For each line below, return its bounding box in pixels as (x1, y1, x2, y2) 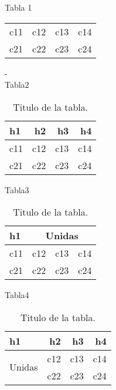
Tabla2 (5, 78, 29, 91)
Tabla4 (5, 289, 29, 301)
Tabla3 (5, 183, 29, 196)
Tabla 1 (5, 1, 32, 13)
